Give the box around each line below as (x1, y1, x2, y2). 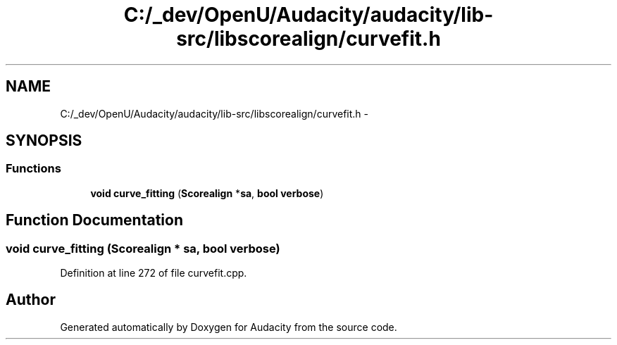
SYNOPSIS (6, 132, 82, 150)
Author (6, 291, 56, 309)
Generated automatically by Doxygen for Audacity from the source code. (60, 320, 397, 333)
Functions (6, 161, 61, 176)
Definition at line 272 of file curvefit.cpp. (60, 267, 247, 280)
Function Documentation (6, 211, 183, 230)
